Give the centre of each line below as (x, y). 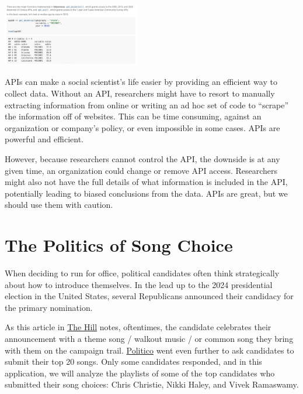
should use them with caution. (59, 205)
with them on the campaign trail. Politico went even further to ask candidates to (149, 350)
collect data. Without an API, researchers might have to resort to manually (140, 93)
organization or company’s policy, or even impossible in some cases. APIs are (142, 127)
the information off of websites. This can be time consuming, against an (133, 116)
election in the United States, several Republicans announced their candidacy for (149, 296)
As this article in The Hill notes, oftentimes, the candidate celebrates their (138, 327)
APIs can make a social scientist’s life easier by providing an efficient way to (141, 82)
